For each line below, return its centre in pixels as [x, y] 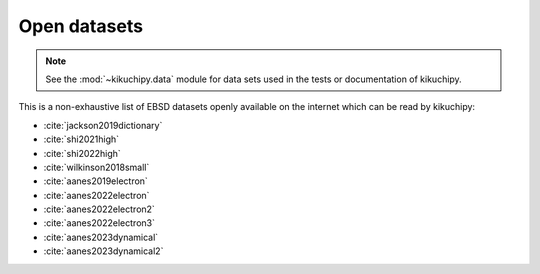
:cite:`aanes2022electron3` [99, 223]
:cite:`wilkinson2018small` [96, 167]
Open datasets [81, 26]
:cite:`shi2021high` [81, 139]
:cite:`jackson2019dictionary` [103, 125]
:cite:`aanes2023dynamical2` [103, 251]
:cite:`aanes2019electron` [96, 181]
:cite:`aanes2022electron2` [99, 209]
